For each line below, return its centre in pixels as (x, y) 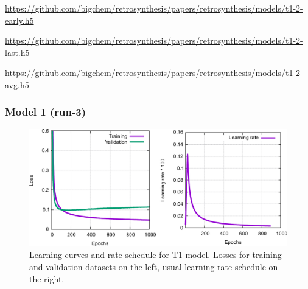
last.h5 (17, 52)
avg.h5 (17, 84)
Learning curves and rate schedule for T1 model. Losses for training (156, 255)
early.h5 (19, 20)
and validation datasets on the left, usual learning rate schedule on (154, 266)
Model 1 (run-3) (45, 112)
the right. (47, 278)
